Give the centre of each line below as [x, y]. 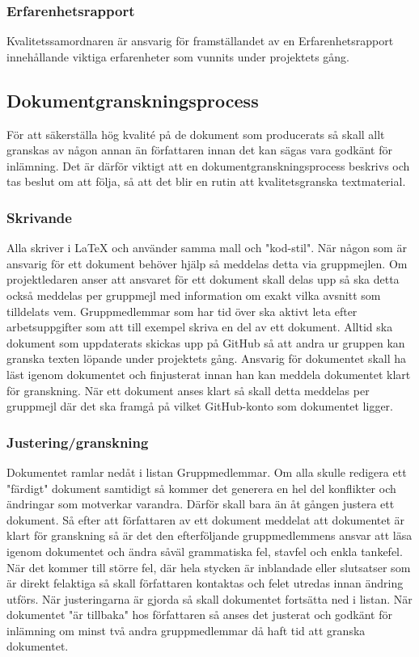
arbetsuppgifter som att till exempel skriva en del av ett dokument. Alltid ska [200, 327]
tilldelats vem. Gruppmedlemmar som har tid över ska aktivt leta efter [182, 311]
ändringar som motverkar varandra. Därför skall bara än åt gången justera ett [201, 504]
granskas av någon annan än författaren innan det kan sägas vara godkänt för [199, 150]
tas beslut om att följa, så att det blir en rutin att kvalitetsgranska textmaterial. [206, 181]
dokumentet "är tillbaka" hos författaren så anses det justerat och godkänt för [199, 615]
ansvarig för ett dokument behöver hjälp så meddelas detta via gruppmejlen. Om [207, 263]
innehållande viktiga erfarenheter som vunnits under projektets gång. [178, 56]
